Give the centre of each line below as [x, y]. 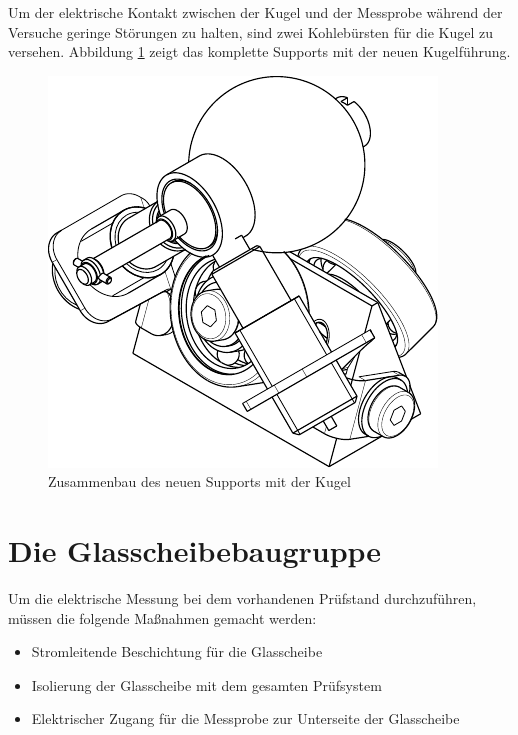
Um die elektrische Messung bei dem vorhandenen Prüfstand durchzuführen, [242, 598]
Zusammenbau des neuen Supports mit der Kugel [199, 481]
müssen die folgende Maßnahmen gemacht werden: [162, 617]
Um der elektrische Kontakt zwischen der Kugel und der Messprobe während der [255, 12]
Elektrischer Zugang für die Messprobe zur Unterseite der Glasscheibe [245, 718]
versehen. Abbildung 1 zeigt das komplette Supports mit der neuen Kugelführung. [259, 51]
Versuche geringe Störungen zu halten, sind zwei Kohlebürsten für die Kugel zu [250, 31]
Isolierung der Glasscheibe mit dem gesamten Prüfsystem [206, 684]
